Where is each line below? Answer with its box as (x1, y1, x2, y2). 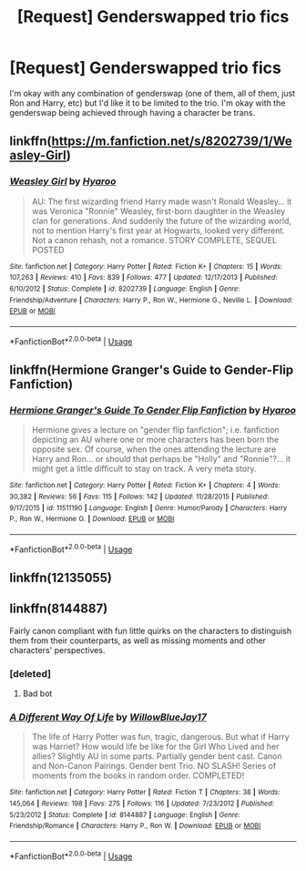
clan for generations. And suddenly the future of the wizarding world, (31, 215, 292, 226)
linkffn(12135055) (9, 569, 112, 585)
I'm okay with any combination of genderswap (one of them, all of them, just (9, 87, 296, 98)
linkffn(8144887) (9, 601, 108, 617)
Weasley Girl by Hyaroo (9, 175, 117, 188)
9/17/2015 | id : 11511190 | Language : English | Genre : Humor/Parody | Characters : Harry (9, 503, 288, 512)
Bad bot (22, 688, 53, 699)
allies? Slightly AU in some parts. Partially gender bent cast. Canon (31, 751, 282, 762)
